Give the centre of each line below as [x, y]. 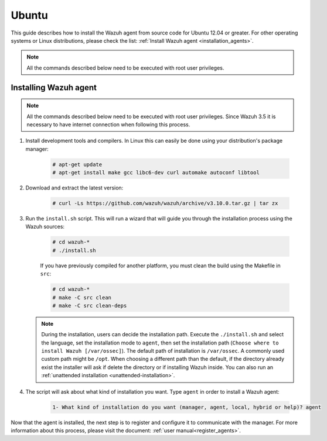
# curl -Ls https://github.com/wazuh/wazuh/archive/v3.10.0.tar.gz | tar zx [165, 204]
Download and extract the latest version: [74, 188]
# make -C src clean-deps [90, 305]
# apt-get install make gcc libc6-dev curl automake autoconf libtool [156, 173]
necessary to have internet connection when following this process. [108, 124]
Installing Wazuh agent [54, 87]
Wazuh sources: [45, 227]
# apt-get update [77, 164]
